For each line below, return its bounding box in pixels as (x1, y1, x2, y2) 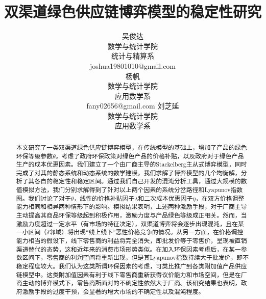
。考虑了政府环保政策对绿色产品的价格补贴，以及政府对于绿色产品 (55, 151, 244, 160)
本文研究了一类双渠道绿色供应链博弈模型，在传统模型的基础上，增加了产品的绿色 (16, 143, 247, 151)
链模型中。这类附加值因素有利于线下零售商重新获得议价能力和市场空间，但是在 (16, 270, 241, 279)
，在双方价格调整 (196, 194, 245, 202)
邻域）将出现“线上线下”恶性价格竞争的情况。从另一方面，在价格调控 (49, 228, 244, 236)
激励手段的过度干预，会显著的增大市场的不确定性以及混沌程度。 (22, 287, 205, 296)
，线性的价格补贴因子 (74, 194, 135, 202)
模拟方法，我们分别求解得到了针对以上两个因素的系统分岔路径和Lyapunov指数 (22, 185, 243, 194)
